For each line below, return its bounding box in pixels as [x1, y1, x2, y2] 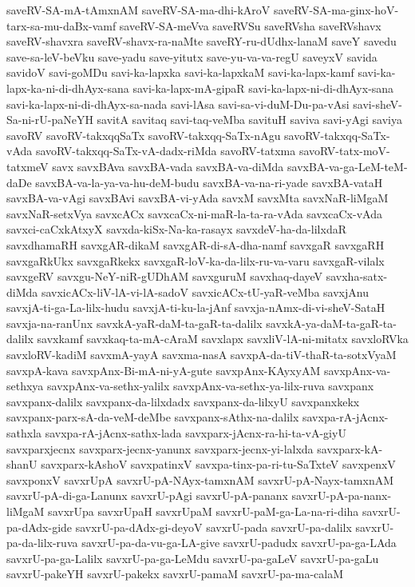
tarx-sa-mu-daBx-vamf [6, 17, 117, 34]
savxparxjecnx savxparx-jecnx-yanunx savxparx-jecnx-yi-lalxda [6, 440, 314, 457]
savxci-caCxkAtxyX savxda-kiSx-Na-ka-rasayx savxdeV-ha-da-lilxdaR [6, 221, 346, 238]
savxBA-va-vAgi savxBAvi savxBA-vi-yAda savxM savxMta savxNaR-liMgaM [6, 190, 389, 206]
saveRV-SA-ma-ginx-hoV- [273, 2, 399, 18]
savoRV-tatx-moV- [298, 142, 390, 159]
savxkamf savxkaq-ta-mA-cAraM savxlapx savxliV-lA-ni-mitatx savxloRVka [37, 330, 409, 347]
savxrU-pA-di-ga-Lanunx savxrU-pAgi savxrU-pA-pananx [6, 487, 288, 504]
